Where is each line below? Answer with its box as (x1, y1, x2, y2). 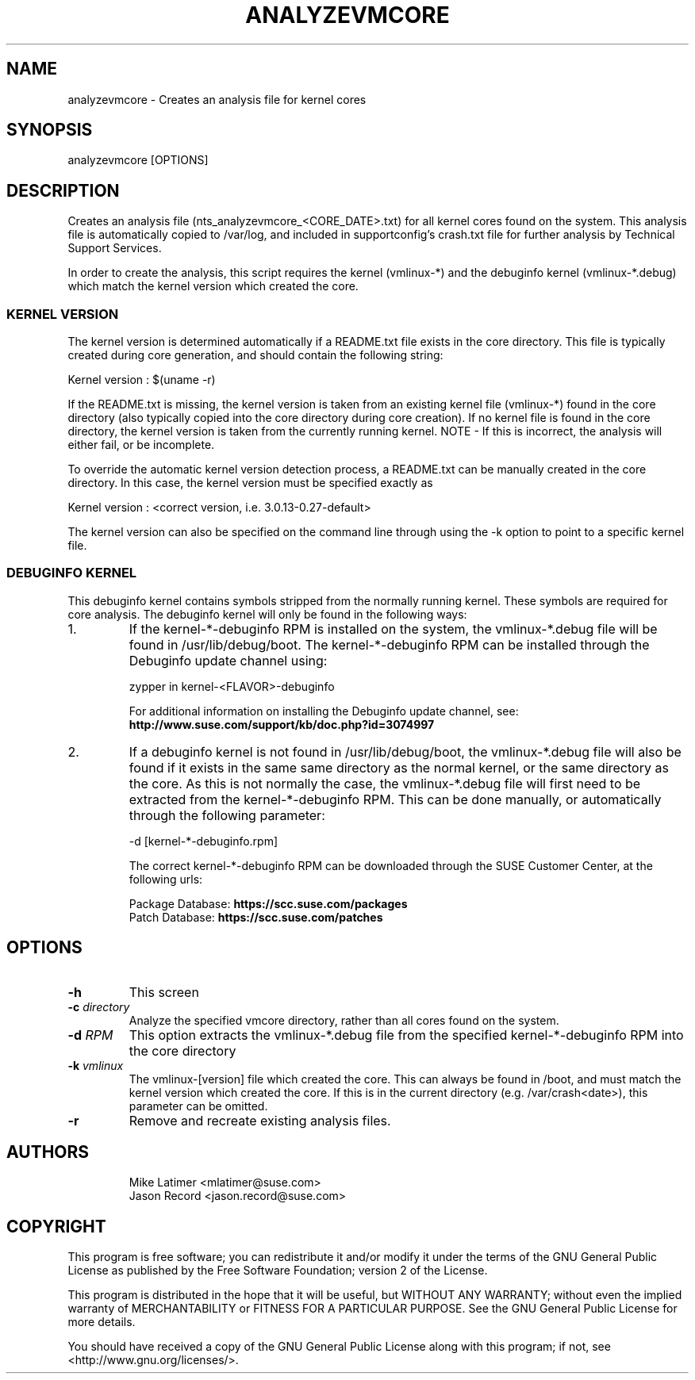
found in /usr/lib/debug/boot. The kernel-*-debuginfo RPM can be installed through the (129, 636, 650, 653)
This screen (129, 983, 199, 1000)
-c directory (67, 999, 130, 1014)
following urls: (129, 872, 203, 886)
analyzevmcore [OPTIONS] (67, 153, 209, 167)
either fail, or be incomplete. (67, 438, 215, 452)
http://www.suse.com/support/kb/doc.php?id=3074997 (129, 717, 435, 731)
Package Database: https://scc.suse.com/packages (129, 896, 408, 910)
